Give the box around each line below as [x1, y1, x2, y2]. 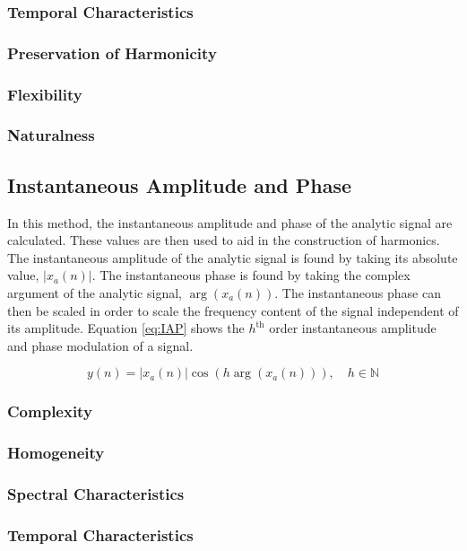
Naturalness [7, 124, 95, 146]
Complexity [7, 400, 92, 423]
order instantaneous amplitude [269, 319, 437, 337]
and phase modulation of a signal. [7, 336, 194, 354]
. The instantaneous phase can [274, 283, 441, 302]
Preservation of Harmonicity [7, 41, 217, 64]
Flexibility [7, 83, 82, 105]
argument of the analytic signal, [7, 283, 182, 302]
